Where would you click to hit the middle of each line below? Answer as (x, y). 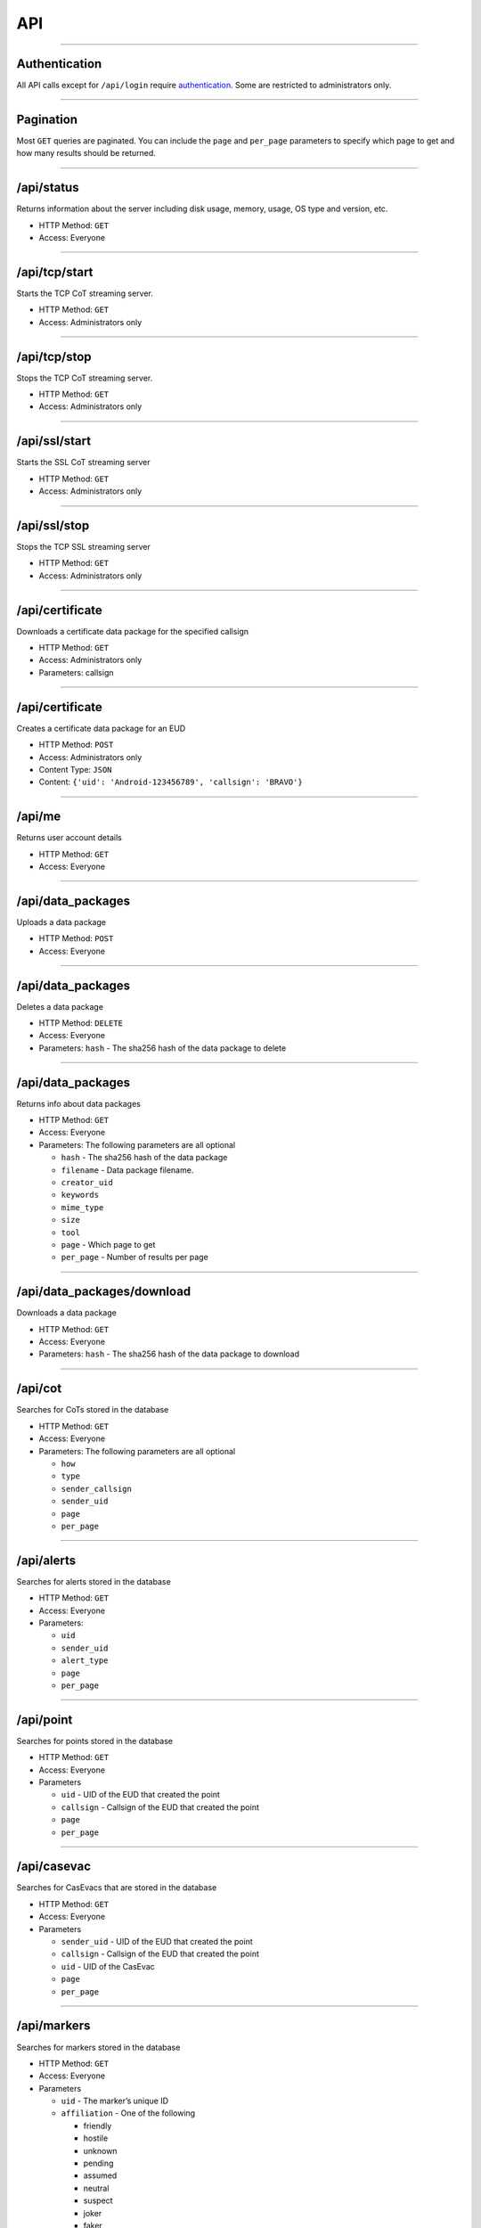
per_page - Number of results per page (135, 1257)
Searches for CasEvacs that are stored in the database (117, 1888)
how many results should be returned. (86, 153)
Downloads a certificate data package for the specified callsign (133, 631)
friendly (98, 2126)
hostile (96, 2138)
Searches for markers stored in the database (98, 2047)
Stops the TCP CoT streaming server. (85, 378)
